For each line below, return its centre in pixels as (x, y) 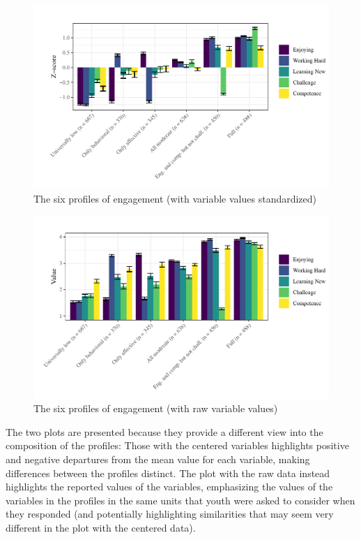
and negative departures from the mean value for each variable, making (158, 459)
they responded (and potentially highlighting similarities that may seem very (170, 514)
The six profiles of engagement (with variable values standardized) (175, 198)
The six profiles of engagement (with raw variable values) (156, 408)
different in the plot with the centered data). (101, 527)
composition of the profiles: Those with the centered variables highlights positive (177, 445)
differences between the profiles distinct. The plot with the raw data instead (168, 473)
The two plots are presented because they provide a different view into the (164, 431)
